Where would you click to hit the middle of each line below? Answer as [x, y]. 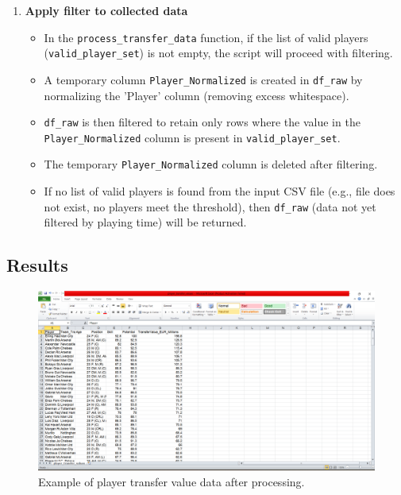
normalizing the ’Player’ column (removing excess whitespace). [197, 95]
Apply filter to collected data [106, 10]
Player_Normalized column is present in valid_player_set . [192, 137]
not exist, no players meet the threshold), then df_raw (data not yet [210, 206]
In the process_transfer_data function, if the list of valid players [206, 37]
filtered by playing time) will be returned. [145, 222]
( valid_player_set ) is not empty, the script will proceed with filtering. [218, 53]
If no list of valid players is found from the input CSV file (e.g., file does [220, 191]
